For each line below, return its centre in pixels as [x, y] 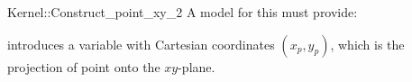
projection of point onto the [84, 66]
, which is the [367, 44]
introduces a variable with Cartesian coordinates [141, 44]
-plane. [197, 66]
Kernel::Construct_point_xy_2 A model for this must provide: [183, 12]
